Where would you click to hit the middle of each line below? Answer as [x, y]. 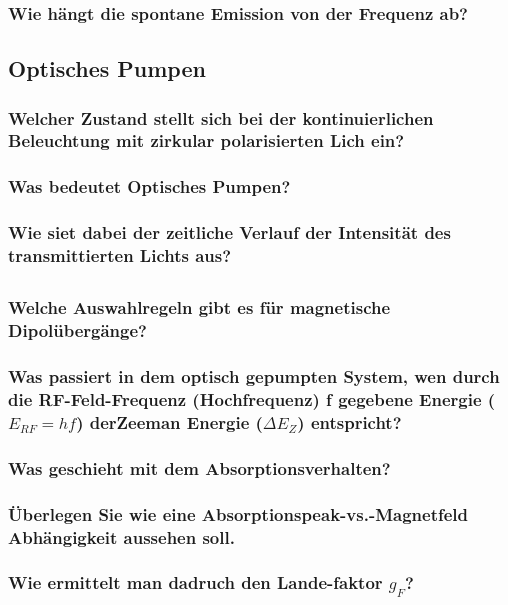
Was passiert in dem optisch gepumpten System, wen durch [254, 376]
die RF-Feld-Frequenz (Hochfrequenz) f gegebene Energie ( [252, 399]
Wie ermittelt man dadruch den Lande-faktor [195, 582]
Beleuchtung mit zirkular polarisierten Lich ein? [206, 140]
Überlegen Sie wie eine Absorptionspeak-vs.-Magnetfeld [238, 513]
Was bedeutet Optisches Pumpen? [149, 186]
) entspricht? [349, 422]
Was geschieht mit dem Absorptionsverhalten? [199, 467]
